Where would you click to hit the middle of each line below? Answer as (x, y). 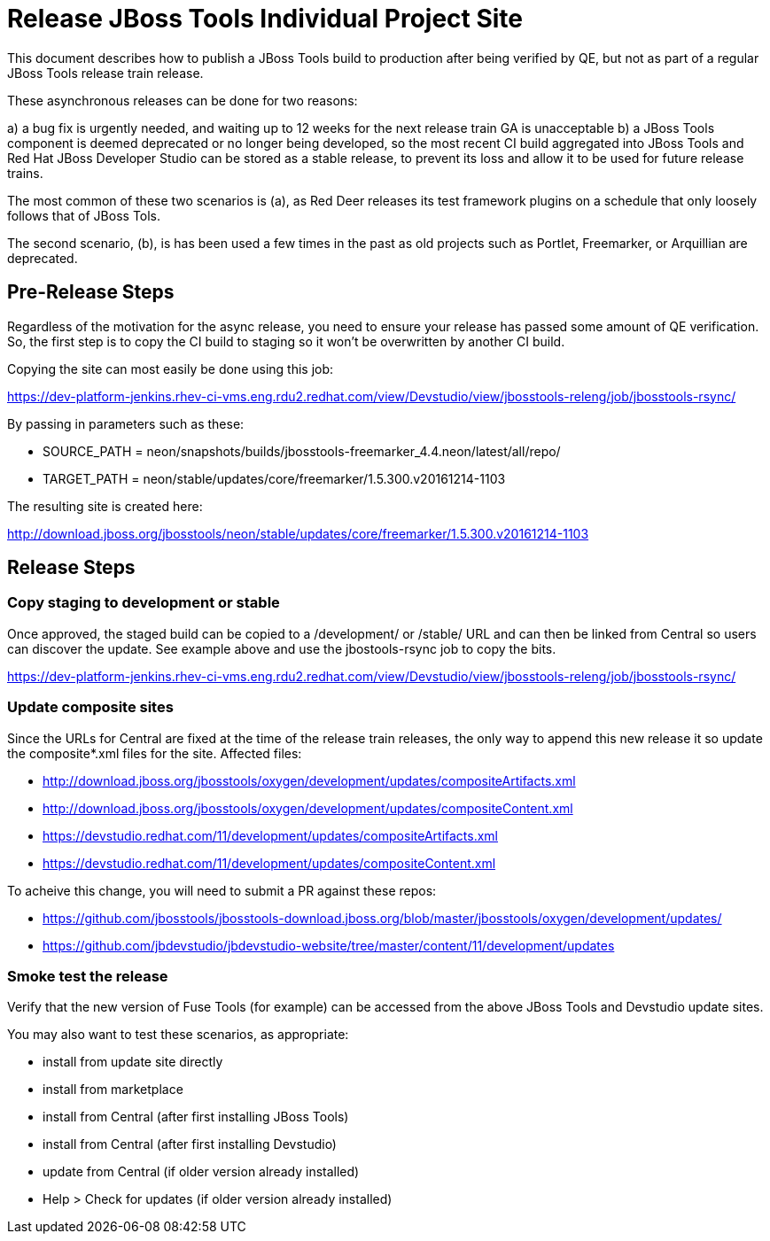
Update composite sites (90, 707)
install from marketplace (113, 1090)
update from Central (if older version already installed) (201, 1172)
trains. (25, 173)
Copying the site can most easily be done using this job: (171, 368)
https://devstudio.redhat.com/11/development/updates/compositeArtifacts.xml (271, 835)
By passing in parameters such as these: (126, 423)
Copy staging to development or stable (144, 603)
